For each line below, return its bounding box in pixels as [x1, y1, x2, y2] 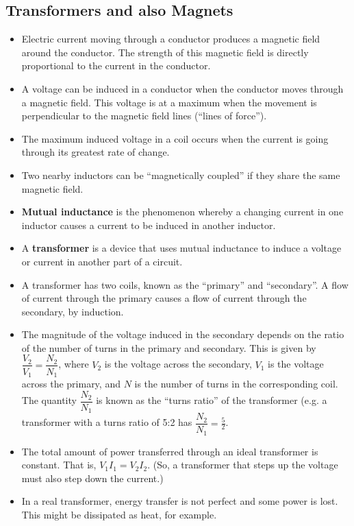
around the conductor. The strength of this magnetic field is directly [21, 45, 309, 59]
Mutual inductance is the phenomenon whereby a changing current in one [21, 204, 344, 219]
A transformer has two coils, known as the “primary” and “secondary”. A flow [21, 277, 349, 291]
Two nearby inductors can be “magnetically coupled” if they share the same [21, 167, 340, 182]
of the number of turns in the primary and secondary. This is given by [21, 340, 316, 355]
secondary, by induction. [21, 304, 124, 318]
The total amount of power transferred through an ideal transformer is [21, 444, 318, 458]
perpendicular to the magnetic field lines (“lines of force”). [21, 108, 267, 123]
